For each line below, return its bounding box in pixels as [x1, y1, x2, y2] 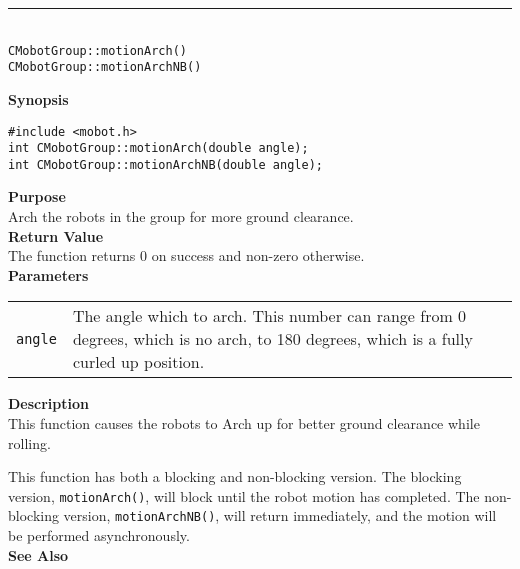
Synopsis [8, 88, 69, 109]
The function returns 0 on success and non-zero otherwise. [8, 245, 365, 266]
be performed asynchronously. [8, 525, 190, 546]
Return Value [8, 225, 104, 246]
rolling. [8, 432, 51, 453]
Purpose [8, 186, 66, 207]
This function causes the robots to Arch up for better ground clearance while [8, 413, 480, 434]
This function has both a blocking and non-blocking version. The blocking [8, 466, 462, 487]
